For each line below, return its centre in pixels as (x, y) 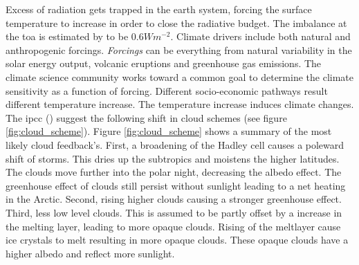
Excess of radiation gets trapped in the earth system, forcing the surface (159, 9)
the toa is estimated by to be (67, 36)
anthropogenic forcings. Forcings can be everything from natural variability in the (179, 49)
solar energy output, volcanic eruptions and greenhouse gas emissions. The (164, 63)
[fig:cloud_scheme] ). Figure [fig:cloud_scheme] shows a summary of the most (169, 131)
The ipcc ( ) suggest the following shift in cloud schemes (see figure (146, 117)
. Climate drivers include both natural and (260, 36)
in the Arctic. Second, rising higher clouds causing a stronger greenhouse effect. (174, 199)
